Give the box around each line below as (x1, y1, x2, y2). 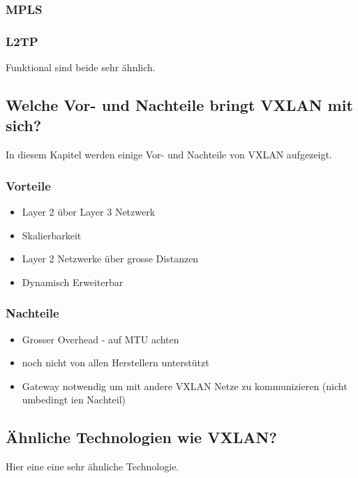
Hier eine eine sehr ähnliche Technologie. (6, 459, 179, 474)
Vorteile (6, 177, 51, 194)
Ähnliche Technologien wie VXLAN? (6, 426, 277, 448)
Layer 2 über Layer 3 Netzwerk (22, 204, 156, 219)
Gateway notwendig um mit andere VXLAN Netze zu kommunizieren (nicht (22, 378, 348, 393)
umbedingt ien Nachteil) (22, 392, 126, 407)
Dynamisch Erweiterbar (22, 274, 124, 289)
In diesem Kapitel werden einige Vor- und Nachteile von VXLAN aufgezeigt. (6, 147, 332, 162)
